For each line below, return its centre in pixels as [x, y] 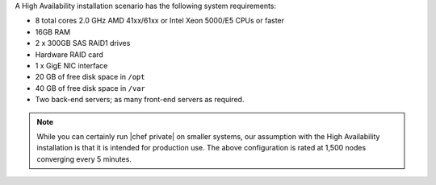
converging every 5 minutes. [84, 159]
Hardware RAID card [69, 54]
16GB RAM [53, 31]
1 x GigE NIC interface [71, 65]
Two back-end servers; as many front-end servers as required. [140, 100]
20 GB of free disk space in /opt [90, 77]
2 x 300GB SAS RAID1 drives [83, 43]
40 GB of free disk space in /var [90, 88]
